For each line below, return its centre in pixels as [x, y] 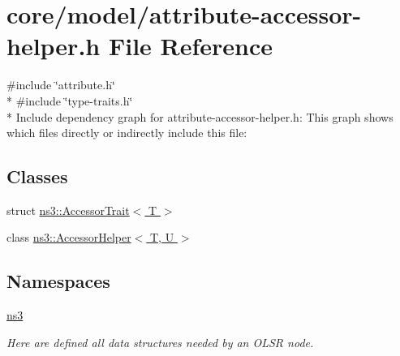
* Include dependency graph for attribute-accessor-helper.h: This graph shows [200, 116]
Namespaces [58, 281]
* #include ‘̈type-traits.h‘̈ [70, 100]
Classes [37, 176]
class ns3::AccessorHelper [69, 237]
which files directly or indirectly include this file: [127, 133]
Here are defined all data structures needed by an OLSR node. [160, 342]
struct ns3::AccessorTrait [68, 210]
